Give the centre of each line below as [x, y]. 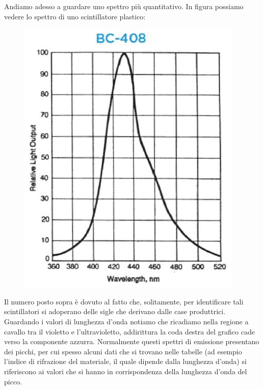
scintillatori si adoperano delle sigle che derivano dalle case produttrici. [115, 311]
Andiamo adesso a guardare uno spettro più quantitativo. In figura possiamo [124, 6]
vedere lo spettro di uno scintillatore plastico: [75, 16]
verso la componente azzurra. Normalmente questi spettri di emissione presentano [132, 341]
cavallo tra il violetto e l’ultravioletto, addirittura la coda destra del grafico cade [129, 331]
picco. [13, 381]
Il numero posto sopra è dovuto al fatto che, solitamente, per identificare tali [124, 301]
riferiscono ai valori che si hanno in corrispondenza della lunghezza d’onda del [126, 371]
